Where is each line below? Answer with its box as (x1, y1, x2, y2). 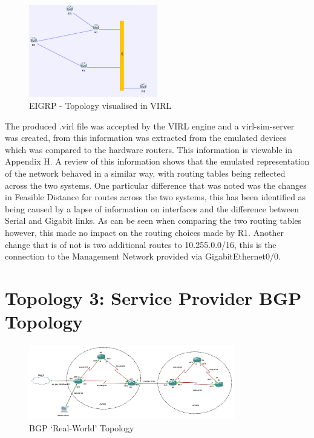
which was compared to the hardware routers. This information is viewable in (5, 143, 292, 155)
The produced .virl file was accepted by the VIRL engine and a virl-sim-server (5, 119, 295, 132)
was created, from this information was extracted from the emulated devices (5, 131, 287, 144)
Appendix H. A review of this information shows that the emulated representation (5, 155, 310, 168)
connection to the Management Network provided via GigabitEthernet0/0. (5, 250, 281, 263)
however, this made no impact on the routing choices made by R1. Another (5, 226, 284, 238)
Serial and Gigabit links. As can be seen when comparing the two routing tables (5, 214, 302, 227)
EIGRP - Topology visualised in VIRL (29, 99, 171, 111)
